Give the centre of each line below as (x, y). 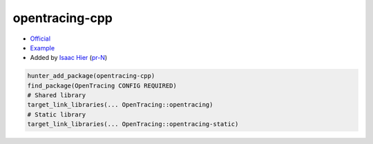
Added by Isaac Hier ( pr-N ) (69, 58)
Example (42, 48)
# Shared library (57, 95)
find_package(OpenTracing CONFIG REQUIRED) (102, 85)
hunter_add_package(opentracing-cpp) (91, 76)
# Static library (57, 114)
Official (40, 39)
